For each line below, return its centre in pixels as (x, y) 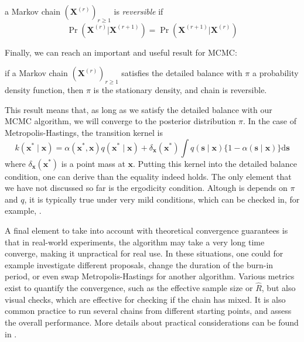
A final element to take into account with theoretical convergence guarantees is (146, 230)
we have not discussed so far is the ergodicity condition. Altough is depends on (146, 188)
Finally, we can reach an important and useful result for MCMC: (121, 52)
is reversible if (139, 11)
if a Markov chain (36, 73)
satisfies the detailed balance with (182, 73)
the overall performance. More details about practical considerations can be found (152, 322)
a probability (275, 73)
